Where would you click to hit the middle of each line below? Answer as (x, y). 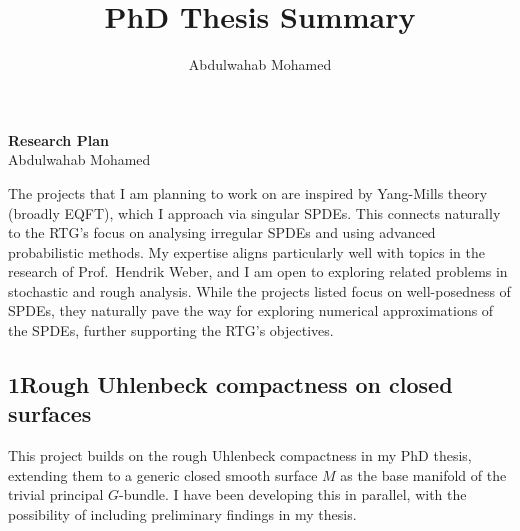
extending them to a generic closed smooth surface (163, 474)
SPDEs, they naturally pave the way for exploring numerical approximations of (251, 310)
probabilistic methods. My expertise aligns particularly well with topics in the (246, 251)
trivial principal (56, 494)
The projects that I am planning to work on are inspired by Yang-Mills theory (248, 192)
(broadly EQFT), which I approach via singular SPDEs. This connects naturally (254, 212)
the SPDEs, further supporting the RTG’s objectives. (171, 330)
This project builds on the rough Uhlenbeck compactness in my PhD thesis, (240, 455)
